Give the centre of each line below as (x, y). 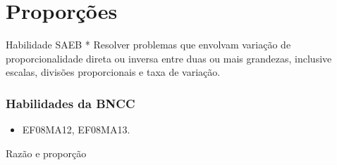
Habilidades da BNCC (71, 103)
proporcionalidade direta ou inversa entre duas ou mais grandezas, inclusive (169, 58)
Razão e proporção (46, 153)
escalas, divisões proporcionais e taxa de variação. (113, 72)
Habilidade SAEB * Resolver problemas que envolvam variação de (148, 45)
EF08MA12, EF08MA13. (76, 130)
